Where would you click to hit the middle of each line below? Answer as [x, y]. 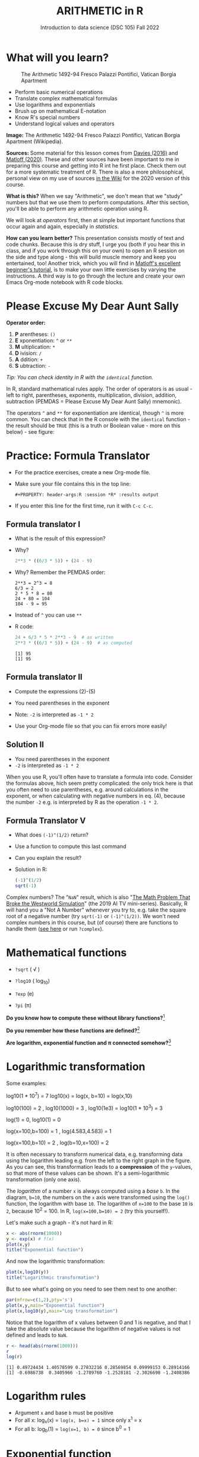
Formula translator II [44, 677]
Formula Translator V [46, 821]
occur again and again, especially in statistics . [63, 226]
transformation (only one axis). [44, 1180]
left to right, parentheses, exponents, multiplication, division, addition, [91, 395]
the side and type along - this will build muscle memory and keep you [91, 257]
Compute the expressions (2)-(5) [55, 691]
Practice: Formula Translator [78, 455]
